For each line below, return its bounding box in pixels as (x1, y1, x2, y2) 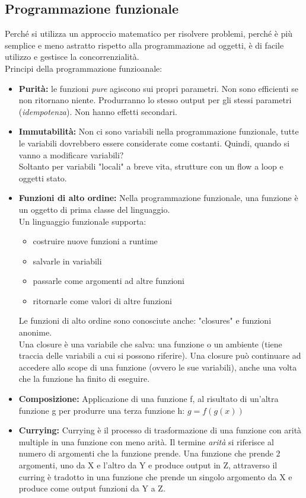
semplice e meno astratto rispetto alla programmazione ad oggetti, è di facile (5, 39, 284, 51)
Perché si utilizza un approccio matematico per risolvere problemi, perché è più (5, 27, 293, 40)
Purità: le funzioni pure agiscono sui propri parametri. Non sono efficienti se (18, 82, 298, 94)
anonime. (18, 326, 52, 339)
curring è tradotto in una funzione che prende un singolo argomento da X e (18, 470, 292, 483)
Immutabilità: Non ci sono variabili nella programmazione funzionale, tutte (18, 125, 299, 138)
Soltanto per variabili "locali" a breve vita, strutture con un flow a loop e (18, 160, 283, 173)
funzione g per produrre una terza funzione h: (18, 404, 185, 416)
